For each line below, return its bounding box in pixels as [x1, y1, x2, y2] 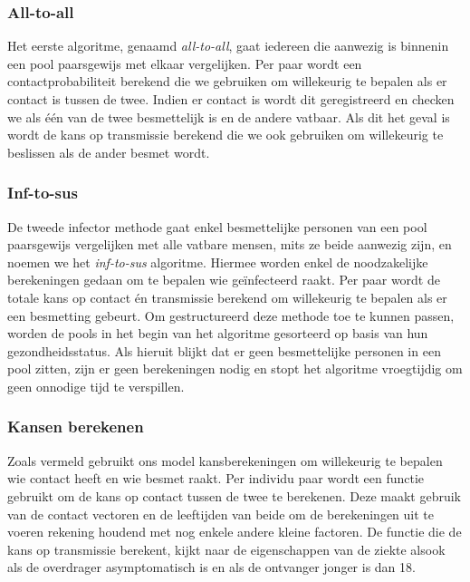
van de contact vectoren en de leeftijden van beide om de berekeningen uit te [7, 504, 434, 523]
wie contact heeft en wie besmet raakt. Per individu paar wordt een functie [7, 469, 425, 488]
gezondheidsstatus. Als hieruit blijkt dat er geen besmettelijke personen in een [7, 341, 441, 360]
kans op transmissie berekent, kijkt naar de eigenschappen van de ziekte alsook [7, 539, 446, 558]
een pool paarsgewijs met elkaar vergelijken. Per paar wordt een [7, 53, 362, 73]
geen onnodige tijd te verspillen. [7, 376, 185, 395]
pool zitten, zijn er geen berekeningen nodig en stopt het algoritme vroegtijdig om [7, 359, 463, 378]
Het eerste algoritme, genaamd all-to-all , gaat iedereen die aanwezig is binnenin [7, 36, 449, 55]
